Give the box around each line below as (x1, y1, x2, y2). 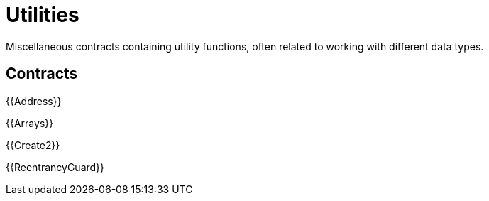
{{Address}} (6, 94, 62, 107)
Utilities (6, 3, 79, 27)
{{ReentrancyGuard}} (6, 161, 105, 173)
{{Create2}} (6, 138, 60, 151)
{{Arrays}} (6, 116, 54, 129)
